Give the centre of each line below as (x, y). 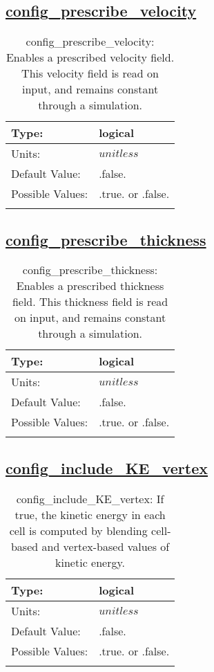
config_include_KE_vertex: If (90, 498)
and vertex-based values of (106, 546)
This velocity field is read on (90, 73)
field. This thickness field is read (90, 302)
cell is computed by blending (78, 530)
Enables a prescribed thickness (90, 286)
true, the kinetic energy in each (90, 514)
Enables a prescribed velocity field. (90, 57)
